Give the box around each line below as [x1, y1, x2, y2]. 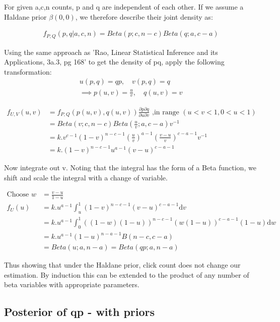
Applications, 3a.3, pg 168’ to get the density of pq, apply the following [4, 56, 225, 67]
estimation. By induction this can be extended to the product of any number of [4, 269, 249, 280]
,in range [152, 108, 179, 116]
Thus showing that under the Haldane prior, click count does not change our [4, 260, 241, 270]
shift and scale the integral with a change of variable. [4, 172, 168, 182]
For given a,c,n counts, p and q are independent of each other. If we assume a [4, 2, 244, 12]
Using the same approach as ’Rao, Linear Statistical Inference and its [4, 46, 218, 57]
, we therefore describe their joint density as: [75, 11, 213, 22]
